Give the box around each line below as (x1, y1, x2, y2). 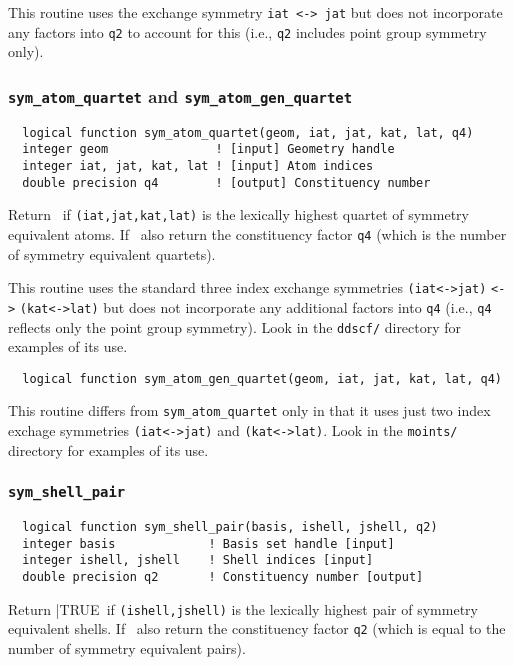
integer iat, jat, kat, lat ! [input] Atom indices (22, 159, 374, 173)
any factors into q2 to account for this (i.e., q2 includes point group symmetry (8, 21, 487, 42)
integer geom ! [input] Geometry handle (22, 142, 395, 157)
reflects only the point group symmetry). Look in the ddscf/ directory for (8, 316, 462, 337)
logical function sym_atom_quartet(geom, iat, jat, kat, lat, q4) (22, 125, 474, 140)
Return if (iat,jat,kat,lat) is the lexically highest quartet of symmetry (8, 204, 469, 225)
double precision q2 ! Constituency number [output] (22, 570, 424, 585)
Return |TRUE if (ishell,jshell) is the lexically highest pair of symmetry (8, 598, 478, 619)
